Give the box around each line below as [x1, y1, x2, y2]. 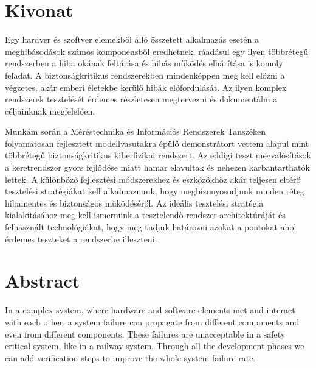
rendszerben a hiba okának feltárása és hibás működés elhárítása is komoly [5, 57, 283, 69]
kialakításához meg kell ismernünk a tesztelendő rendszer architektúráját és [5, 208, 286, 221]
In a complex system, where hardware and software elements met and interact [5, 303, 295, 316]
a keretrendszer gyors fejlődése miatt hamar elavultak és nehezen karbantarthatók [5, 161, 310, 174]
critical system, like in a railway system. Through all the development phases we [5, 339, 304, 352]
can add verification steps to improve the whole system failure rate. [5, 351, 256, 364]
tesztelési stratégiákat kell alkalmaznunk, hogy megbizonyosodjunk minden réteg [5, 185, 305, 197]
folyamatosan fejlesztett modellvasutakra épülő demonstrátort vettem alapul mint [5, 136, 309, 149]
